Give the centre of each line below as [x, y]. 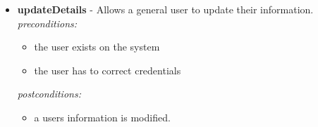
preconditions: [47, 23]
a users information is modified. [102, 117]
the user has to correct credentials [108, 70]
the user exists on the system [97, 47]
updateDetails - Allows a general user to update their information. [165, 9]
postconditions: [49, 94]
